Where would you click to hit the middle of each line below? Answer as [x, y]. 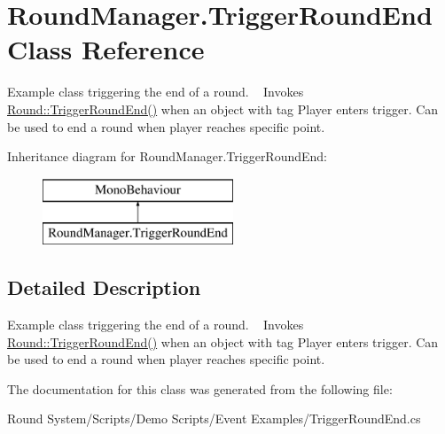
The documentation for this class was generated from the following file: [200, 388]
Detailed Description [104, 287]
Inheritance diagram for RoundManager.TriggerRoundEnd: [168, 156]
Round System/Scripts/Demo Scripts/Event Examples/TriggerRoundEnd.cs [214, 418]
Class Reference [106, 49]
